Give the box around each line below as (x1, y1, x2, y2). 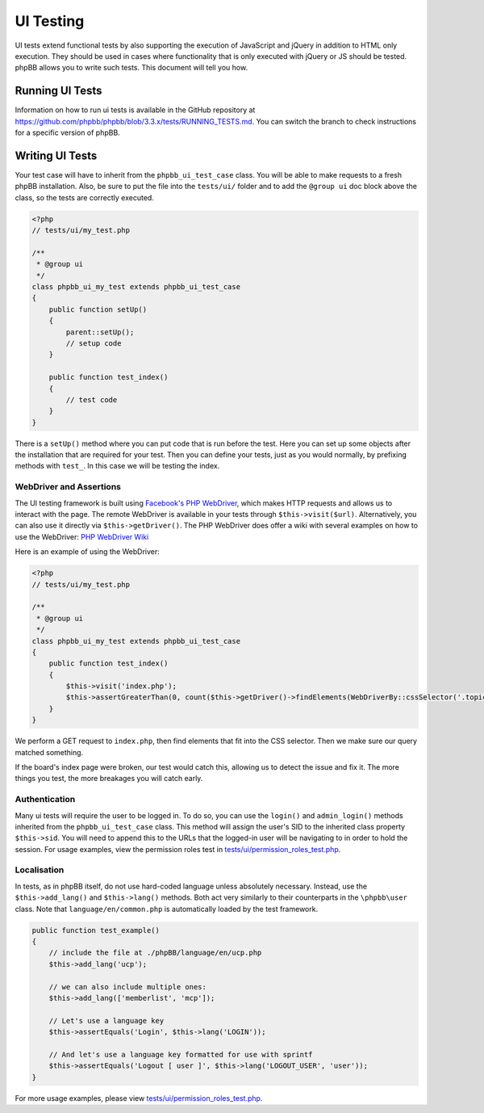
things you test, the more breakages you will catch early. (15, 774, 203, 783)
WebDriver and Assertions (15, 481, 121, 493)
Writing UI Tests (15, 149, 98, 162)
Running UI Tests (15, 84, 102, 98)
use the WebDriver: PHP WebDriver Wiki (15, 531, 149, 541)
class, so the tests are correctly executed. (15, 192, 155, 202)
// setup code (65, 338, 122, 347)
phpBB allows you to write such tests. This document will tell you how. (15, 63, 248, 73)
